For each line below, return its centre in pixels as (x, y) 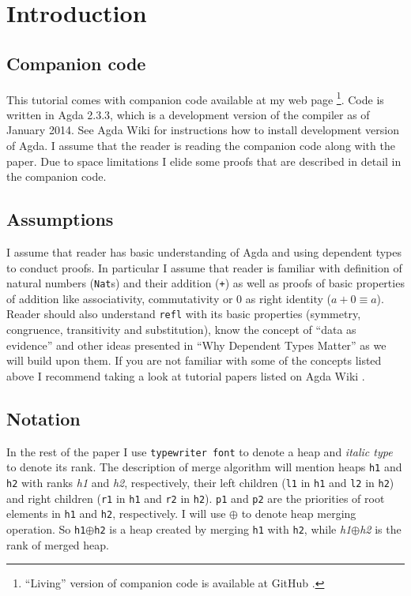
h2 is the (381, 529)
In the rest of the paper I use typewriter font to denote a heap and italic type (200, 451)
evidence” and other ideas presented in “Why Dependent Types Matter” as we (196, 345)
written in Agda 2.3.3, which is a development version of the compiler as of (188, 114)
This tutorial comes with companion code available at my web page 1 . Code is (195, 98)
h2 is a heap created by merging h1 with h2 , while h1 (223, 529)
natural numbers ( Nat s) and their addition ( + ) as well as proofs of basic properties (205, 283)
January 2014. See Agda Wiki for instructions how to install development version (203, 130)
